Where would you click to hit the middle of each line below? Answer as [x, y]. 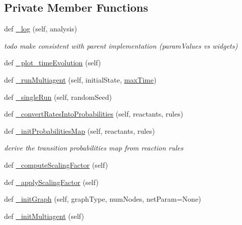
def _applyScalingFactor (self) [51, 182]
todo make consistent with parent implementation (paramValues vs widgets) [121, 45]
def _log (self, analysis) [41, 29]
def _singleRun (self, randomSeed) [58, 97]
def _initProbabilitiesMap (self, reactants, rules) [80, 130]
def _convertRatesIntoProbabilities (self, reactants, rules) [94, 114]
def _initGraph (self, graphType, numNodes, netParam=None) [103, 199]
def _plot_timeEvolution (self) [53, 63]
